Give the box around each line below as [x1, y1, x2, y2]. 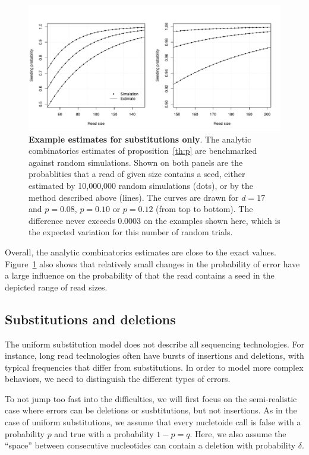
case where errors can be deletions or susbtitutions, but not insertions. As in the [5, 404, 297, 416]
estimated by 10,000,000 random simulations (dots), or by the [29, 179, 253, 191]
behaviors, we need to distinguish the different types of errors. [5, 372, 231, 385]
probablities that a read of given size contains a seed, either [29, 168, 245, 180]
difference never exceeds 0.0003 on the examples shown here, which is [29, 214, 280, 226]
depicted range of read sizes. [5, 280, 108, 293]
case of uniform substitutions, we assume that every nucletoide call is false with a [5, 416, 301, 428]
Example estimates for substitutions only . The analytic [29, 132, 251, 145]
